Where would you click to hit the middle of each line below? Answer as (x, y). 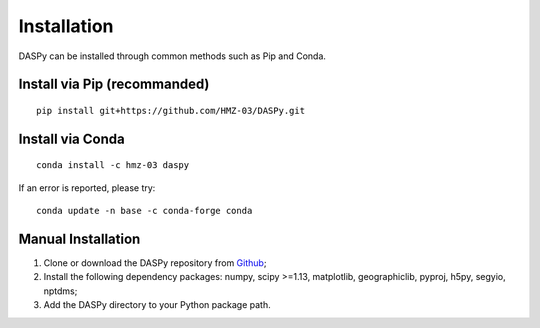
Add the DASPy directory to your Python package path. (157, 305)
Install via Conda (71, 138)
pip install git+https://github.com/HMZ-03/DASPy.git (170, 110)
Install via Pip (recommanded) (114, 84)
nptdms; (60, 291)
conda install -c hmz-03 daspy (113, 165)
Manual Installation (79, 238)
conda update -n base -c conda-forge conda (144, 211)
